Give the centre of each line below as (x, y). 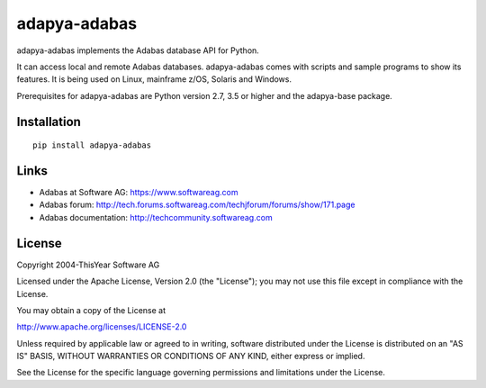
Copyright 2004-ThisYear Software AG (88, 265)
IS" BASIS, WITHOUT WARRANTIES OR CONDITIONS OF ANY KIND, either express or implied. (191, 356)
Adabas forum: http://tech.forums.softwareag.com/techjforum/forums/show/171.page (197, 205)
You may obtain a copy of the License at (91, 310)
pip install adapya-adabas (92, 145)
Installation (49, 122)
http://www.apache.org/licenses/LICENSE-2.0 (102, 327)
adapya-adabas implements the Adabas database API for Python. (138, 50)
